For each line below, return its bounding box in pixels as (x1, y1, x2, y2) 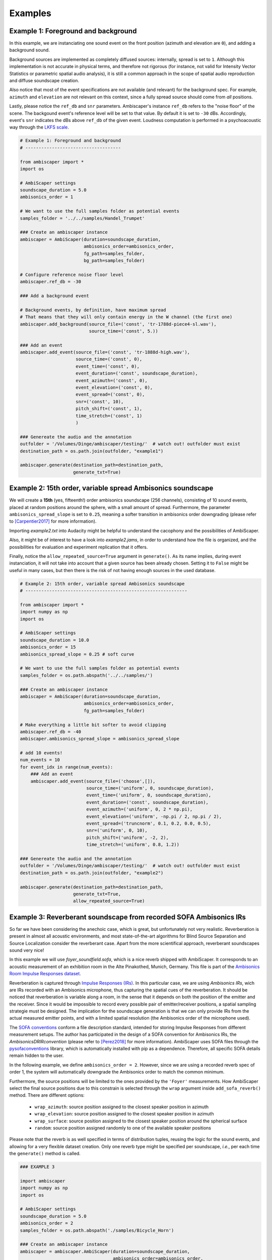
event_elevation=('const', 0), (76, 385, 153, 391)
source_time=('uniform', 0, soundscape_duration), (86, 785, 214, 791)
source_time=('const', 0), (76, 356, 143, 362)
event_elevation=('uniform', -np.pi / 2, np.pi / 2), (86, 813, 222, 819)
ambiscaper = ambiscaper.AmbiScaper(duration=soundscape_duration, (20, 1248, 190, 1254)
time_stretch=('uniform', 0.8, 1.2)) (86, 842, 180, 848)
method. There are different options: (9, 1092, 85, 1098)
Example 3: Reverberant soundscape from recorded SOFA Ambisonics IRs (9, 913, 246, 921)
